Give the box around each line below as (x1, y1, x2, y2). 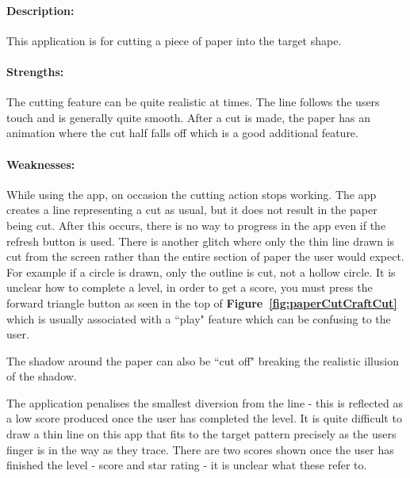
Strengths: (6, 63, 64, 79)
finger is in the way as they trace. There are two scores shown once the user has (6, 441, 394, 457)
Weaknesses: (6, 155, 75, 172)
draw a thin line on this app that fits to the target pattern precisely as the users (6, 426, 397, 442)
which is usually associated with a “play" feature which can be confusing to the (6, 310, 391, 327)
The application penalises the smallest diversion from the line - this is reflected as (6, 394, 404, 411)
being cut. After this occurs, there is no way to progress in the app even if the (6, 216, 386, 233)
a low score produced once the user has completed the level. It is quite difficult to (6, 410, 402, 426)
